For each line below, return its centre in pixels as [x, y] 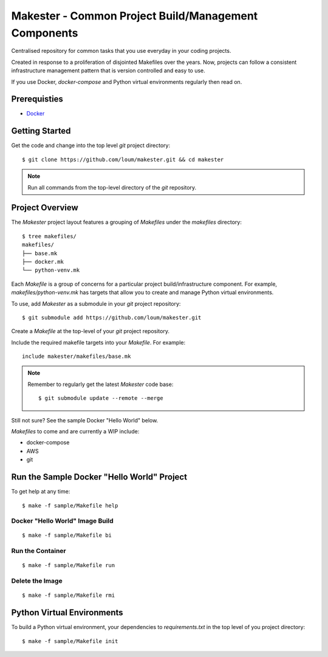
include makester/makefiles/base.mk [77, 356]
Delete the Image [37, 581]
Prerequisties [37, 99]
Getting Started [41, 131]
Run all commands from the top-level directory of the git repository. [112, 187]
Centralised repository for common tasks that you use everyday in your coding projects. [121, 51]
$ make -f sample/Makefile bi [67, 535]
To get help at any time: [41, 492]
